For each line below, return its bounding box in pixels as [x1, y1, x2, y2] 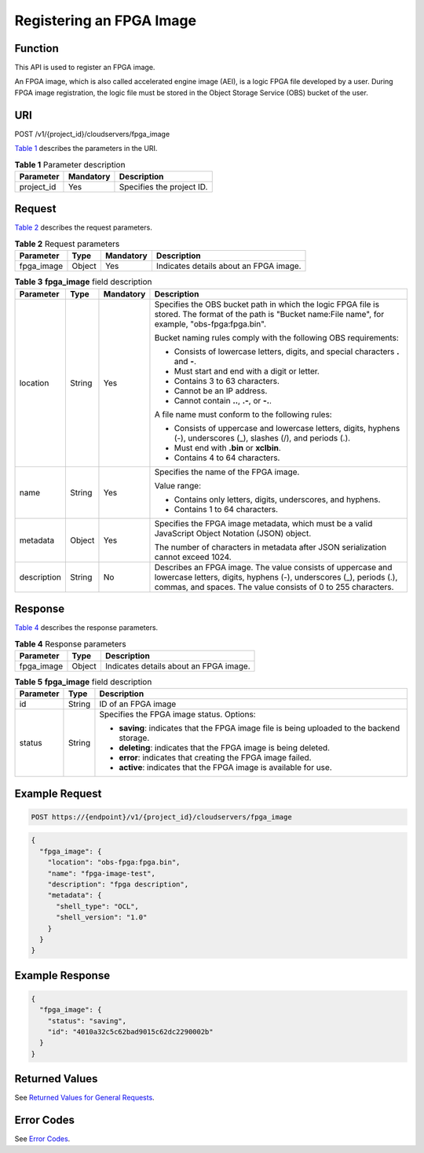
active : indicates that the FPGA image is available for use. [119, 762, 333, 773]
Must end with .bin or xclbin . [174, 442, 282, 453]
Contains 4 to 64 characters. [174, 452, 280, 463]
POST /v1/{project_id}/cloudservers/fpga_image [14, 129, 170, 138]
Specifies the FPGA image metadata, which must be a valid [154, 518, 373, 529]
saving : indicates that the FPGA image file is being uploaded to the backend [119, 723, 400, 734]
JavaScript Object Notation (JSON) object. [154, 528, 312, 539]
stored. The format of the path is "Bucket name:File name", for [154, 308, 385, 319]
